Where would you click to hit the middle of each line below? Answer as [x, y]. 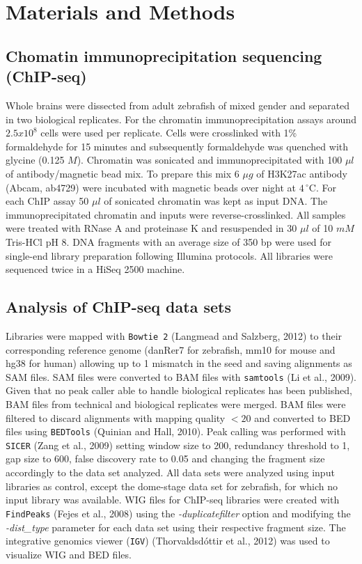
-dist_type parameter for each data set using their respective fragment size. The [176, 527]
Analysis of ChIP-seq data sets [118, 307]
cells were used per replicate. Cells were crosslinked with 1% [169, 133]
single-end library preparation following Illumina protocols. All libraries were [169, 255]
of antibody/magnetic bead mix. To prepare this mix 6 [123, 173]
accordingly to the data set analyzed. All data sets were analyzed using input [170, 472]
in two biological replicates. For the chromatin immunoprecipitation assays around [181, 119]
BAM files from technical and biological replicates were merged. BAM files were [176, 404]
